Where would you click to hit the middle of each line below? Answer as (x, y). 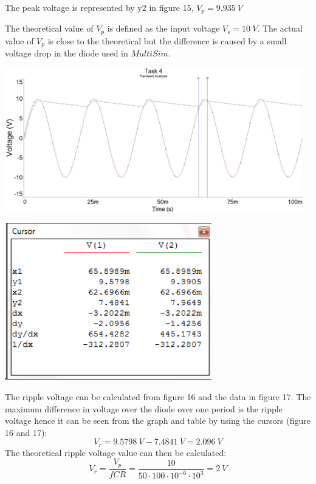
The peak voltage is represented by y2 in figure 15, (99, 7)
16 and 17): (26, 432)
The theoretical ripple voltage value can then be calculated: (116, 452)
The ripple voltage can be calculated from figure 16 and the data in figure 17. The (158, 397)
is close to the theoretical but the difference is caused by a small (167, 40)
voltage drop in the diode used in (67, 53)
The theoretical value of (49, 28)
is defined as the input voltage (163, 28)
